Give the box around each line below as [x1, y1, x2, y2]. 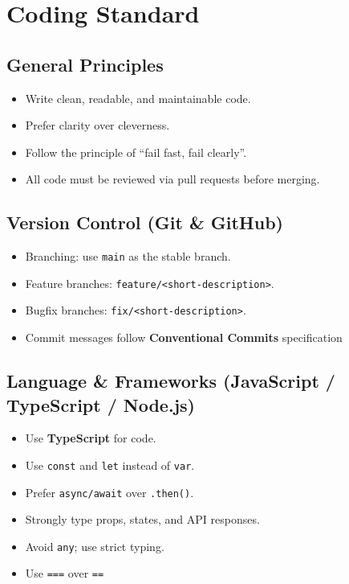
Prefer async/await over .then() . [25, 483, 194, 500]
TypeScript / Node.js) [6, 392, 195, 417]
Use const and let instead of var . [25, 456, 195, 473]
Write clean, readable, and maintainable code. [25, 89, 251, 106]
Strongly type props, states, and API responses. [25, 511, 260, 528]
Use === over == [25, 565, 104, 582]
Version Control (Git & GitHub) [6, 210, 283, 235]
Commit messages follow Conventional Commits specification [25, 329, 343, 346]
